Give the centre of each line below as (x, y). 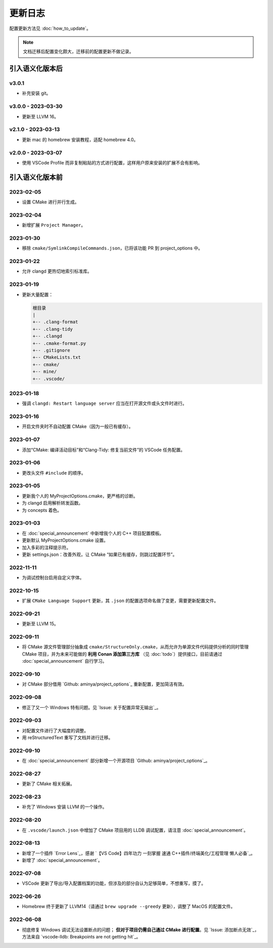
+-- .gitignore (51, 350)
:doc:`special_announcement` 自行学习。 (64, 661)
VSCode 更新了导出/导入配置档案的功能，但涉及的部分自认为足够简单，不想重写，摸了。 (114, 883)
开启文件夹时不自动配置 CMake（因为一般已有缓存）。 (78, 426)
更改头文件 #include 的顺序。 (54, 472)
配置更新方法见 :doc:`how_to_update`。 (50, 28)
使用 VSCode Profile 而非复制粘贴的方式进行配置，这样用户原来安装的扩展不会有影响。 (112, 162)
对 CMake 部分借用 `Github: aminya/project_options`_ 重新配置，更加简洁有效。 (104, 684)
